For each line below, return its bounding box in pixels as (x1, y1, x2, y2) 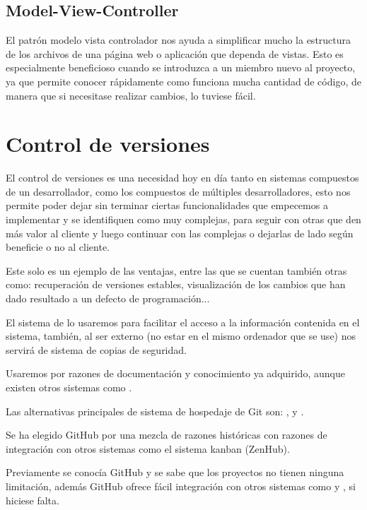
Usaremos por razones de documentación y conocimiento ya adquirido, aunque (6, 366, 345, 381)
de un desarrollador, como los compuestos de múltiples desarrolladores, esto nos (6, 184, 351, 198)
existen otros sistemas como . (6, 380, 132, 395)
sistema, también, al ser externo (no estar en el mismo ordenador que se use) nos (6, 328, 356, 343)
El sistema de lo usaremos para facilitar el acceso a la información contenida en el (6, 314, 360, 329)
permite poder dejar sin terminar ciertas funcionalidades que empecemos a (6, 198, 328, 213)
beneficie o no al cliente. (6, 239, 110, 254)
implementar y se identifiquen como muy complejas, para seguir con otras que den (6, 212, 361, 227)
